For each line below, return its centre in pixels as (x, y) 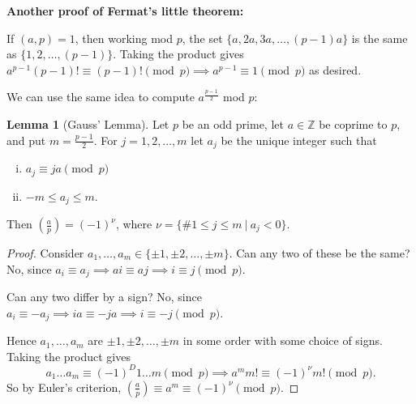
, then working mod (124, 38)
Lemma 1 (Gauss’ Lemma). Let (88, 124)
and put (26, 140)
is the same (380, 38)
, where (134, 224)
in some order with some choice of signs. (283, 340)
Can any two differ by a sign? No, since (104, 297)
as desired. (335, 69)
